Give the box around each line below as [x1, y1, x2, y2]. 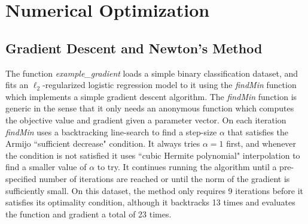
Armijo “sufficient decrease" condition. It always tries [5, 137, 200, 150]
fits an [5, 78, 29, 91]
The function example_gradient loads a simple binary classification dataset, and [5, 66, 298, 79]
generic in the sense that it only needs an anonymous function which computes [5, 102, 294, 114]
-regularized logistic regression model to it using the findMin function [42, 78, 297, 91]
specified [5, 172, 36, 184]
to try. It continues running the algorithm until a [97, 161, 277, 173]
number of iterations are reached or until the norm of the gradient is [39, 172, 290, 184]
